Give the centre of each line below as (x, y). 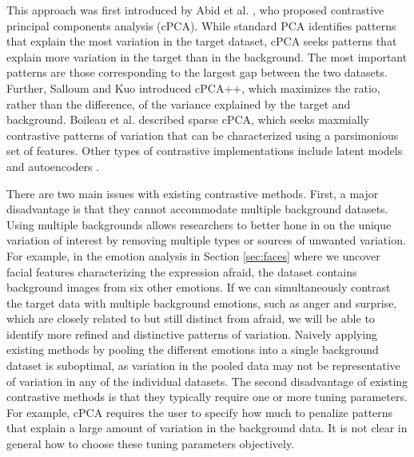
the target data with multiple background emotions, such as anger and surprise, (202, 302)
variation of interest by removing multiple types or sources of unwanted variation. (206, 240)
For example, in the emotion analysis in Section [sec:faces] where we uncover (193, 255)
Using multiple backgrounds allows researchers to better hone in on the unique (199, 224)
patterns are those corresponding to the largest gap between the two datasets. (197, 72)
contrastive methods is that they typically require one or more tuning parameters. (207, 397)
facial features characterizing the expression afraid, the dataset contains (182, 271)
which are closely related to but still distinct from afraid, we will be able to (191, 318)
